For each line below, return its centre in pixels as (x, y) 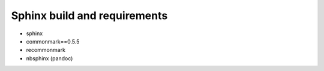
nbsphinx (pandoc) (49, 58)
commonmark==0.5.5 (53, 41)
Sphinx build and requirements (89, 16)
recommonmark (46, 50)
